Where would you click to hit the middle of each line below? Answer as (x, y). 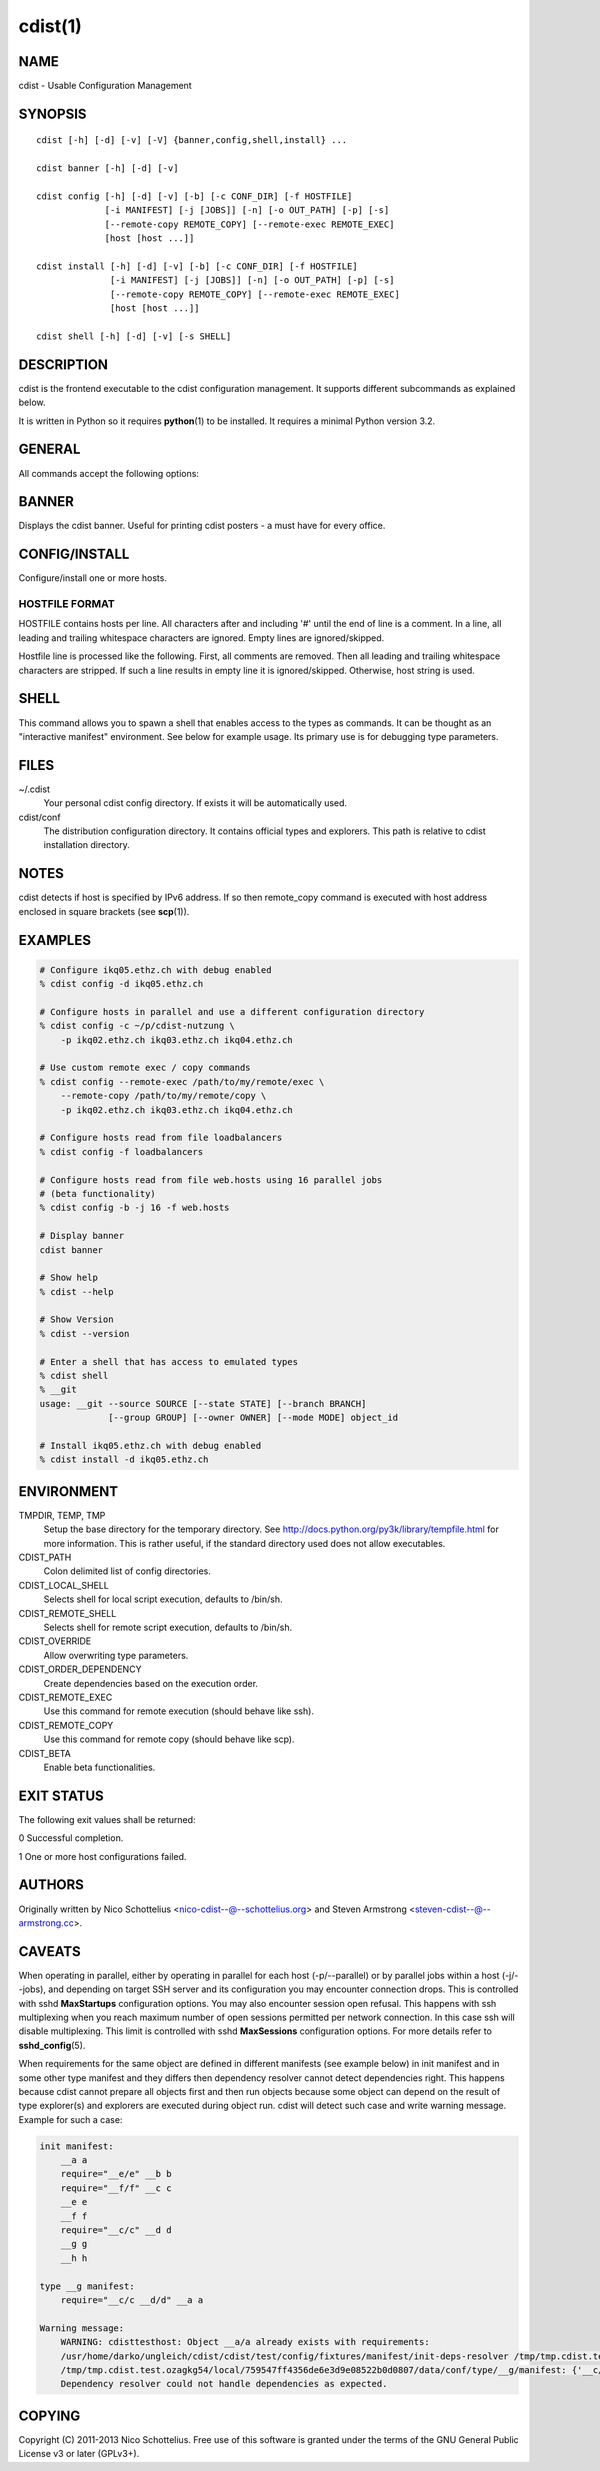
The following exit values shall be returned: (107, 1819)
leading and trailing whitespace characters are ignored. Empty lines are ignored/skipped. (201, 637)
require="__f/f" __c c (116, 2188)
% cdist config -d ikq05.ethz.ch (121, 984)
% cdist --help (76, 1291)
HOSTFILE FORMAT (66, 604)
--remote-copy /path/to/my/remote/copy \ (163, 1096)
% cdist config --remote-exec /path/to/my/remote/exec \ (182, 1081)
